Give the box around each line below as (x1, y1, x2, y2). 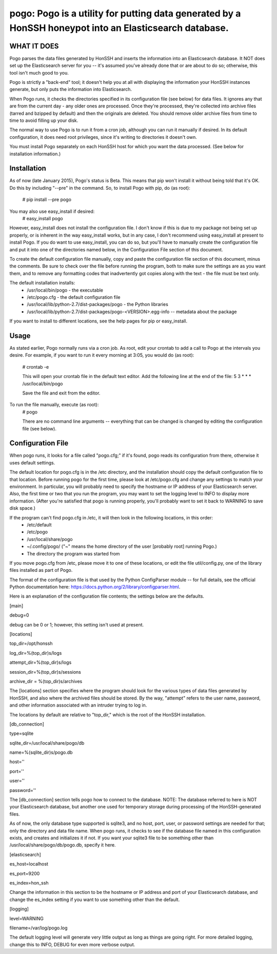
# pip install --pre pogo (22, 196, 72, 203)
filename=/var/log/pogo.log (9, 925, 68, 931)
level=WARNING (9, 915, 44, 922)
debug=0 (9, 612, 29, 618)
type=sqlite (9, 730, 34, 736)
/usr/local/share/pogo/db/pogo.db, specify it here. (9, 842, 116, 848)
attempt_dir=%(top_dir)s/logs (9, 659, 72, 665)
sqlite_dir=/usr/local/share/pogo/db (9, 740, 85, 746)
